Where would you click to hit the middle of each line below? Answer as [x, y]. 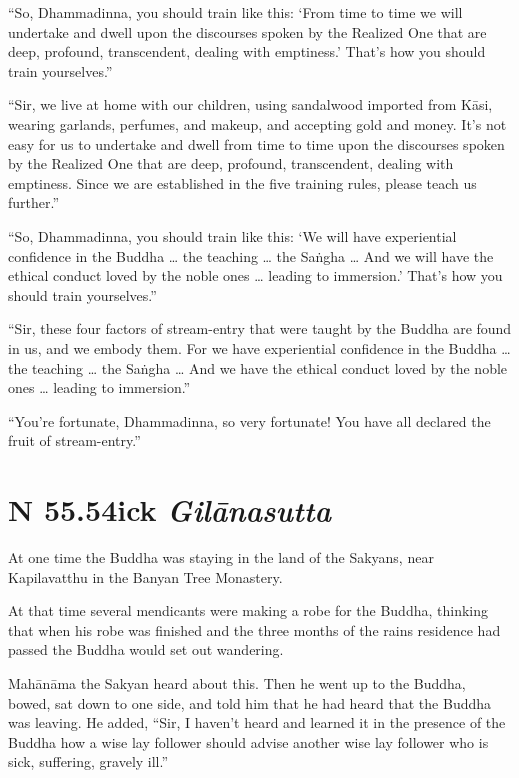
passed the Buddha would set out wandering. [146, 649]
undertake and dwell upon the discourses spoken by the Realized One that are [247, 31]
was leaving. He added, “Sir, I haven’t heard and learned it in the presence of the [257, 722]
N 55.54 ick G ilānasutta [170, 510]
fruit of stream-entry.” [74, 440]
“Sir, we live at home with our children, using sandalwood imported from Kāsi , [250, 104]
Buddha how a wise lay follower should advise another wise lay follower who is [248, 741]
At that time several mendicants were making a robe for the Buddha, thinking [248, 610]
